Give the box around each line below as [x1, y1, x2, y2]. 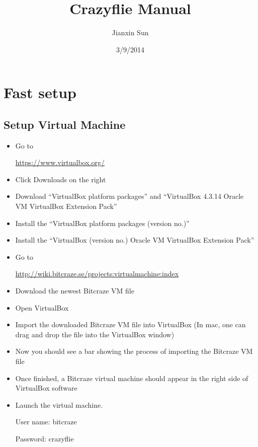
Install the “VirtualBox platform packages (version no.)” [15, 217, 190, 228]
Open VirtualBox [15, 302, 69, 313]
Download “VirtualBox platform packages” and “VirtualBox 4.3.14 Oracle [15, 191, 244, 201]
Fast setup [4, 82, 76, 103]
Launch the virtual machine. [15, 399, 103, 410]
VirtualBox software [15, 383, 77, 393]
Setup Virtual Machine [4, 116, 126, 132]
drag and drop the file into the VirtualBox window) [15, 329, 175, 339]
